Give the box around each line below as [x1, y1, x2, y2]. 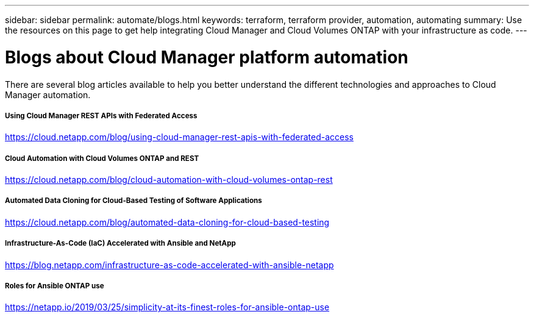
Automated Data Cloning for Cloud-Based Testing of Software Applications [5, 196, 262, 205]
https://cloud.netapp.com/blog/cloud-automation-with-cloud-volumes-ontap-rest [5, 174, 333, 185]
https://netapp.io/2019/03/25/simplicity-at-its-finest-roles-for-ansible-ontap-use [5, 302, 330, 313]
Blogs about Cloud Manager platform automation [5, 46, 408, 68]
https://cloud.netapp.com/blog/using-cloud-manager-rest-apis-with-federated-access [5, 132, 354, 143]
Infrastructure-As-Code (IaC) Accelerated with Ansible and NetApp [5, 239, 236, 248]
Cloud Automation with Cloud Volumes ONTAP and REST [5, 154, 199, 163]
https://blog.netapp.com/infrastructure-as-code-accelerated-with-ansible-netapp [5, 259, 334, 270]
